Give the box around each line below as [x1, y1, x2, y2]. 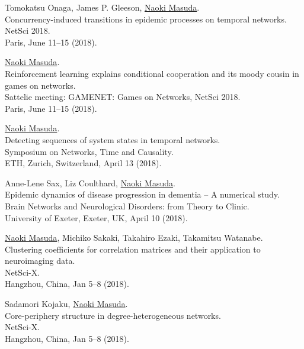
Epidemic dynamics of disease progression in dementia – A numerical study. [5, 188, 280, 201]
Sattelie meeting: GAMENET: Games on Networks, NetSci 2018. [5, 91, 241, 103]
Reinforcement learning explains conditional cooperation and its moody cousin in [5, 67, 299, 79]
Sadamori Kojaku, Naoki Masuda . [5, 298, 128, 310]
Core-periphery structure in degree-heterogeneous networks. [5, 309, 221, 321]
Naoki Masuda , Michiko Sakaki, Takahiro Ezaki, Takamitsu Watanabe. [5, 231, 263, 244]
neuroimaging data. [5, 254, 75, 267]
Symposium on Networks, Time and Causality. [5, 145, 174, 157]
